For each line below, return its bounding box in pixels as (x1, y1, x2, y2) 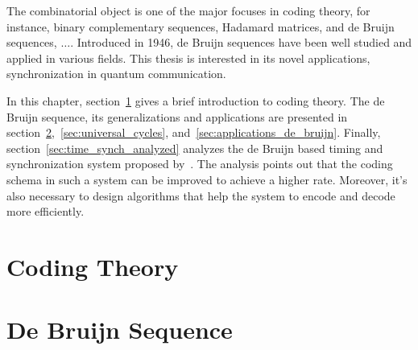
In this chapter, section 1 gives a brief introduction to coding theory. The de (6, 92, 385, 109)
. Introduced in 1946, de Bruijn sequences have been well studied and (70, 34, 412, 51)
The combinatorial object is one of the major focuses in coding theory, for (6, 2, 370, 19)
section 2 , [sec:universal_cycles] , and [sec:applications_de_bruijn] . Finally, (6, 124, 381, 141)
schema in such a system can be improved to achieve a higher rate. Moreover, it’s (6, 171, 408, 187)
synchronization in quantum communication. (6, 65, 226, 82)
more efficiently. (6, 203, 85, 220)
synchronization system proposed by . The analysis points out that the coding (6, 155, 393, 172)
